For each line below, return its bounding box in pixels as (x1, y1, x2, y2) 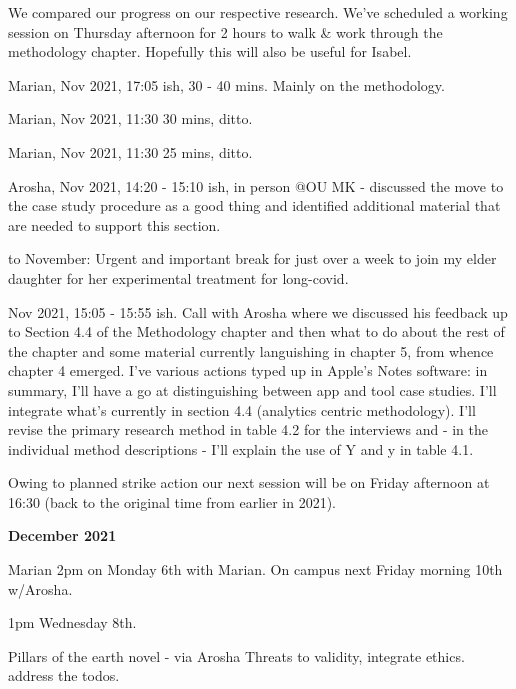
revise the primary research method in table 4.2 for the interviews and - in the (8, 419, 488, 440)
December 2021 (8, 525, 117, 546)
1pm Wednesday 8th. (8, 612, 137, 633)
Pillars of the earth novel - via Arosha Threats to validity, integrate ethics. (8, 645, 465, 666)
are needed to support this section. (8, 214, 221, 235)
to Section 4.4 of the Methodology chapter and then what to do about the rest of (8, 321, 505, 342)
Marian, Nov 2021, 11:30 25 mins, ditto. (8, 141, 253, 162)
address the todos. (8, 665, 120, 686)
